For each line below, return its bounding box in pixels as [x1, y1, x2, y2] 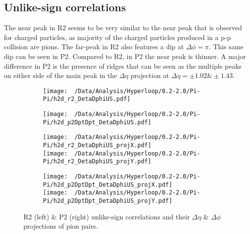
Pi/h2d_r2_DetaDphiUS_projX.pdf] [43, 142, 151, 149]
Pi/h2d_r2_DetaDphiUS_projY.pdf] [43, 158, 151, 165]
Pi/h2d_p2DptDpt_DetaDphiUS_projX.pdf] [43, 181, 172, 188]
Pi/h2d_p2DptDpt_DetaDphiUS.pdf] [43, 118, 151, 126]
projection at [130, 70, 169, 80]
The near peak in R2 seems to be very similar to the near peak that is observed [4, 22, 242, 33]
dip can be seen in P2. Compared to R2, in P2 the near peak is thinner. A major [4, 51, 246, 61]
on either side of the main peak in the [4, 70, 117, 80]
